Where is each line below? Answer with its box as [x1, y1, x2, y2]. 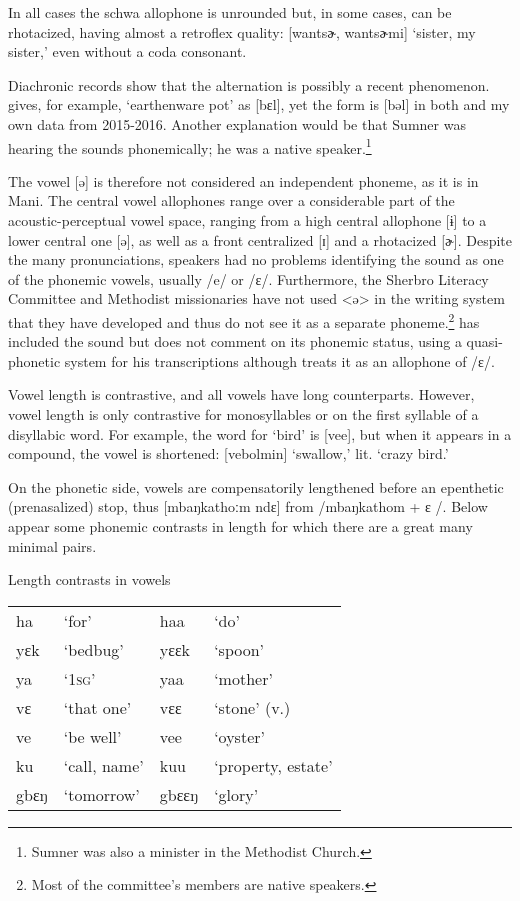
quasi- [466, 331, 503, 352]
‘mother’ [214, 666, 273, 690]
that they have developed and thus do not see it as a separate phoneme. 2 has [8, 308, 480, 332]
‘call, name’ [63, 753, 144, 777]
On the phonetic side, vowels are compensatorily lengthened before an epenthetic [8, 476, 504, 497]
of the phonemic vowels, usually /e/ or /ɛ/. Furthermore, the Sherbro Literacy [8, 268, 489, 289]
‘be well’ [63, 724, 122, 748]
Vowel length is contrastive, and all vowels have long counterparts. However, [8, 384, 475, 405]
